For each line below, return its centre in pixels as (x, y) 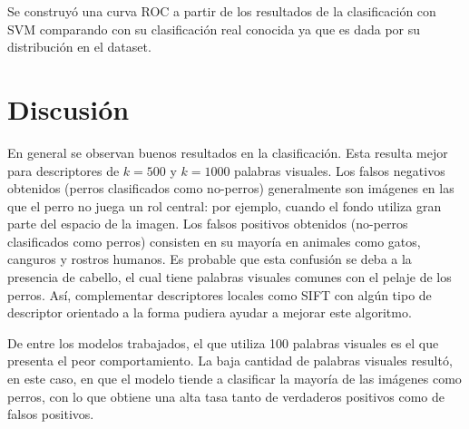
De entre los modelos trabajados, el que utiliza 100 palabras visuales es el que (223, 342)
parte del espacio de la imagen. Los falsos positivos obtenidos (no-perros (208, 224)
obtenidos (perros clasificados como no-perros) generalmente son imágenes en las (231, 188)
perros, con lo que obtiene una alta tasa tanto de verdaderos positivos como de (226, 396)
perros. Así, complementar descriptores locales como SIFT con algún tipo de (220, 294)
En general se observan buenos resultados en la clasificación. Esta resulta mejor (228, 152)
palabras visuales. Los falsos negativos (340, 170)
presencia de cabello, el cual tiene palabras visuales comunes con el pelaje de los (230, 277)
